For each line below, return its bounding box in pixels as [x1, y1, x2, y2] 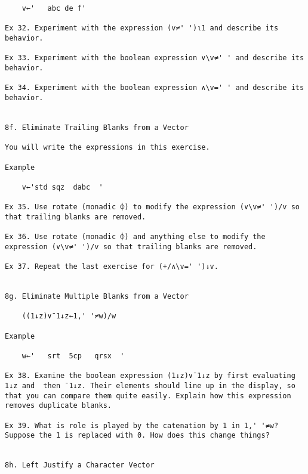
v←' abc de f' [21, 4, 87, 13]
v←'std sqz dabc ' [21, 182, 103, 191]
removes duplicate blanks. [5, 401, 112, 410]
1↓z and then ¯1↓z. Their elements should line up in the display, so [5, 381, 295, 390]
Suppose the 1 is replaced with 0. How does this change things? [5, 431, 270, 440]
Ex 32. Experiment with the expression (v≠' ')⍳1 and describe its [5, 24, 279, 33]
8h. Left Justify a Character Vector [5, 461, 155, 470]
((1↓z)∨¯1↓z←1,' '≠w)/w [21, 312, 116, 321]
